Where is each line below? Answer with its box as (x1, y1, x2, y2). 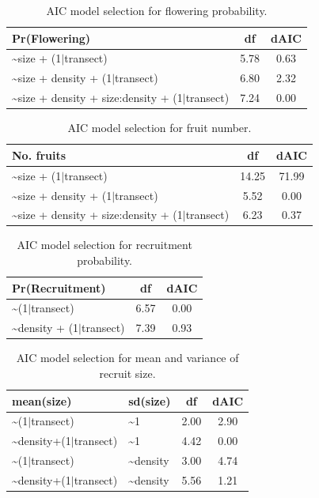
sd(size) (128, 392, 171, 409)
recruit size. (99, 365, 156, 381)
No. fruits (12, 146, 66, 163)
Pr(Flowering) (12, 29, 91, 46)
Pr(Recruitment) (12, 279, 106, 296)
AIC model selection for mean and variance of (16, 349, 239, 366)
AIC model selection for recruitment (17, 236, 192, 253)
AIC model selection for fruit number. (67, 119, 252, 136)
